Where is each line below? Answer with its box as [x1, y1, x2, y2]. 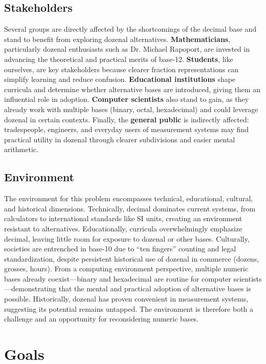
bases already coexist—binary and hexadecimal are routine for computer [4, 273, 231, 284]
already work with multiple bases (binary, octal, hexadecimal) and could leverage [4, 103, 258, 114]
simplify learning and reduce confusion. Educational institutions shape [4, 74, 236, 84]
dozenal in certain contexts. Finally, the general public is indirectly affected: [4, 114, 249, 124]
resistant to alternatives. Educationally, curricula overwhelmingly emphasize [4, 223, 242, 233]
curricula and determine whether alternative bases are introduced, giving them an [4, 83, 260, 94]
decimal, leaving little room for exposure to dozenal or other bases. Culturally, [4, 233, 250, 244]
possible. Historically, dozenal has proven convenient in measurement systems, [4, 293, 249, 304]
